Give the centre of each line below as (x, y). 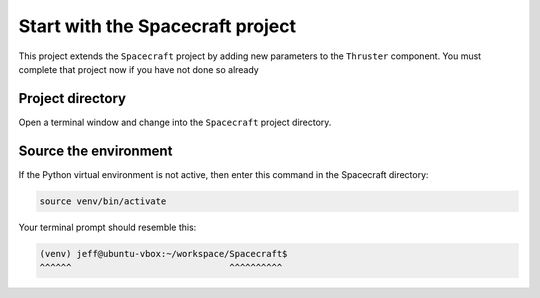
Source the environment (95, 150)
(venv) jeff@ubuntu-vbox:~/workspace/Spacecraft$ (163, 253)
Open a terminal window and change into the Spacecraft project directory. (175, 122)
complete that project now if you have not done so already (138, 69)
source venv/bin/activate (103, 201)
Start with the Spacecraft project (157, 26)
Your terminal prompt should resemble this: (107, 227)
